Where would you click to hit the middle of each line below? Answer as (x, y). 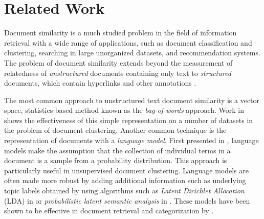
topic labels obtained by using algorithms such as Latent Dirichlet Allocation (124, 191)
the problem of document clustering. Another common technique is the (115, 130)
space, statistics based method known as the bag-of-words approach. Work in (124, 110)
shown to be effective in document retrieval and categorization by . (109, 211)
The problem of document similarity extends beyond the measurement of (118, 62)
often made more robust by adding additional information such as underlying (125, 180)
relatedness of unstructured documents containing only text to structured (118, 73)
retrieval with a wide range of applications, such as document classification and (128, 42)
